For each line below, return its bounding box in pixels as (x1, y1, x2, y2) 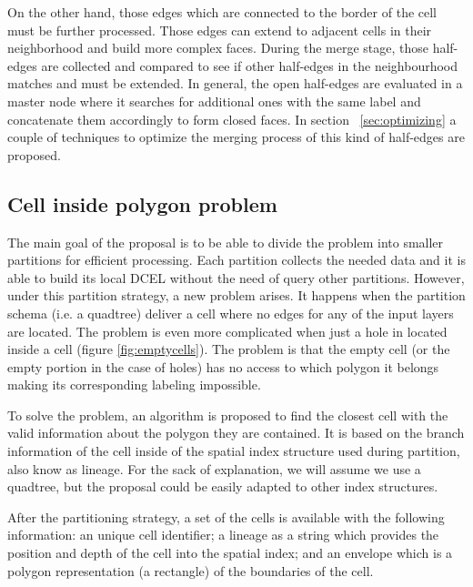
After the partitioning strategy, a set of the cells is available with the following (7, 507, 445, 526)
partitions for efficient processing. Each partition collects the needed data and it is (7, 250, 466, 269)
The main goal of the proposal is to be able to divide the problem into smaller (7, 232, 444, 251)
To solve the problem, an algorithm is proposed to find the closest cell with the (7, 405, 448, 424)
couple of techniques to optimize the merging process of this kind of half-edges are (7, 127, 465, 147)
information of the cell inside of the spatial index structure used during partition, (7, 441, 460, 460)
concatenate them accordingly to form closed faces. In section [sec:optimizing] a (7, 109, 457, 128)
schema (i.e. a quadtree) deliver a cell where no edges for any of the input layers (7, 303, 454, 322)
